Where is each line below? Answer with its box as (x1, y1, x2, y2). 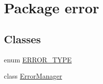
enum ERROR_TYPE (4, 54, 72, 64)
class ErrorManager (4, 71, 62, 81)
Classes (4, 31, 41, 46)
